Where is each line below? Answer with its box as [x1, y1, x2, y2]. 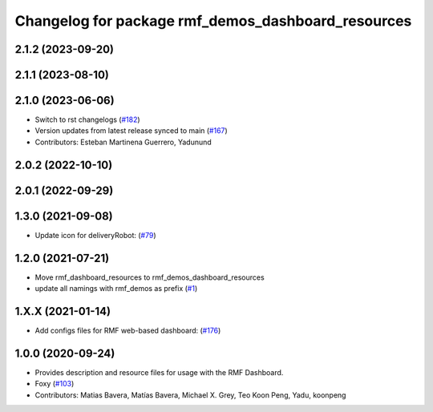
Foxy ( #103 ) [34, 379, 75, 389]
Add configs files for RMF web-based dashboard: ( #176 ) [34, 325, 221, 336]
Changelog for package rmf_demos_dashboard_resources [14, 12, 412, 30]
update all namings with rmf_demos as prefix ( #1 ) [34, 284, 198, 293]
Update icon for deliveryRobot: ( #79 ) [34, 230, 156, 240]
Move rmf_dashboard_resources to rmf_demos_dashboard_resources [34, 273, 265, 282]
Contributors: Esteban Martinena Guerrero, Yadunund [34, 137, 212, 147]
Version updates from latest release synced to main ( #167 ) [34, 126, 228, 135]
